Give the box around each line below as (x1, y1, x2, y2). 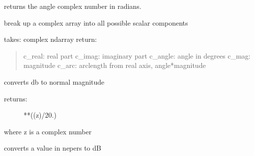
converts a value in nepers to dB (4, 143, 101, 153)
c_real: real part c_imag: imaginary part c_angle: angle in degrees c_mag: (23, 50, 251, 61)
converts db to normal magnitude (4, 76, 105, 87)
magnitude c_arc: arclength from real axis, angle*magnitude (23, 60, 206, 70)
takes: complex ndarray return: (4, 34, 97, 44)
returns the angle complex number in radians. (4, 1, 141, 11)
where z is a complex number (4, 126, 92, 136)
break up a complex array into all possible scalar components (4, 17, 188, 28)
